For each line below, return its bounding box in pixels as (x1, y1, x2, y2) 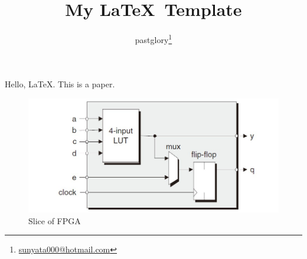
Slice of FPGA (28, 214, 81, 227)
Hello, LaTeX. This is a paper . (5, 78, 115, 90)
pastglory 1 (135, 32, 172, 45)
